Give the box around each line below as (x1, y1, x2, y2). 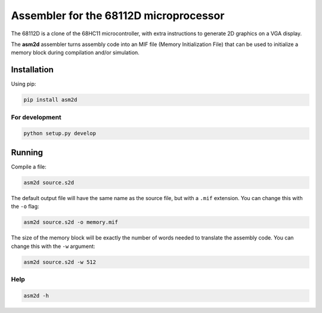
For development (11, 113, 62, 121)
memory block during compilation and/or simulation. (11, 49, 140, 56)
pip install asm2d (23, 96, 78, 103)
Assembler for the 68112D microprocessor (11, 9, 225, 22)
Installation (11, 65, 54, 75)
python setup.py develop (23, 130, 97, 137)
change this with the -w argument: (11, 243, 95, 250)
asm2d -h (23, 292, 49, 299)
